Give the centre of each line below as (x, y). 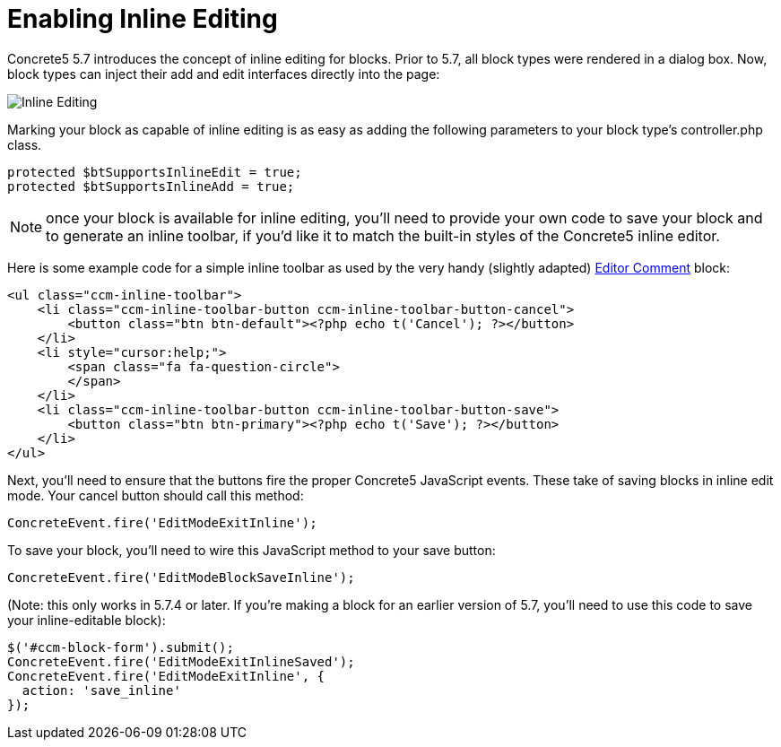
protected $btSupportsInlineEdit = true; (155, 172)
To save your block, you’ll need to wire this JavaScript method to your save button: (252, 550)
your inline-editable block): (87, 620)
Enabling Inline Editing (143, 19)
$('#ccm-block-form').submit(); (121, 647)
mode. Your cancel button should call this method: (156, 495)
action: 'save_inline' (101, 690)
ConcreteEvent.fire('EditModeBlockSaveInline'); (181, 577)
